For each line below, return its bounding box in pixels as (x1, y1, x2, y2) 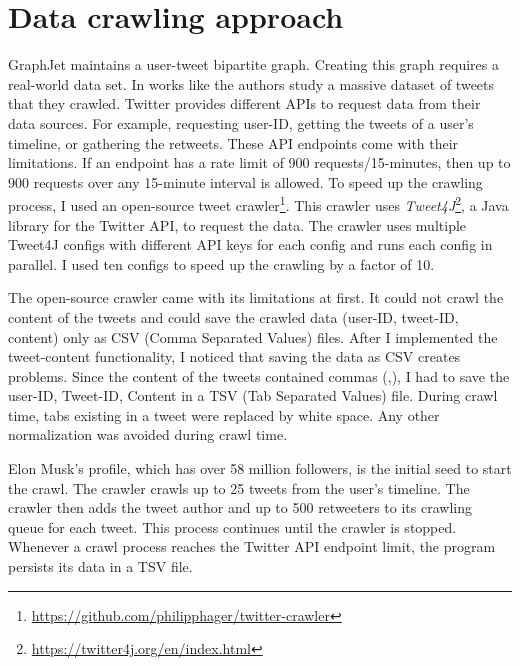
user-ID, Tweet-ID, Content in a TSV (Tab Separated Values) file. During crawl (8, 385, 498, 406)
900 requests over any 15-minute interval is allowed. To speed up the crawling (8, 171, 483, 192)
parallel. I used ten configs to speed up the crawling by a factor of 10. (8, 253, 435, 274)
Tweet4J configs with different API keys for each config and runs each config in (8, 234, 493, 255)
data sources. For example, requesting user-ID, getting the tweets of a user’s (8, 112, 474, 133)
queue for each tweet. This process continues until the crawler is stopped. (8, 516, 457, 537)
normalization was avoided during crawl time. (8, 424, 288, 445)
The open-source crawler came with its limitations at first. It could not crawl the (8, 287, 504, 308)
